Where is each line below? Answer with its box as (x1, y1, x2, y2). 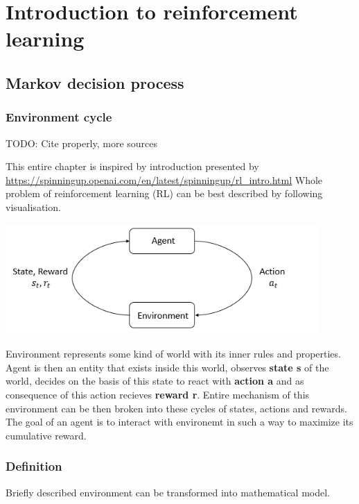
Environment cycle (6, 108, 112, 126)
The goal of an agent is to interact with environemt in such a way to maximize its (6, 414, 353, 429)
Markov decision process (6, 72, 184, 93)
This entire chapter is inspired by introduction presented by (6, 159, 259, 174)
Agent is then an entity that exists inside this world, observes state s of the (6, 360, 329, 374)
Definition (6, 457, 62, 475)
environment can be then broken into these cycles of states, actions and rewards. (6, 401, 347, 415)
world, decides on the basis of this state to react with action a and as (6, 373, 304, 388)
